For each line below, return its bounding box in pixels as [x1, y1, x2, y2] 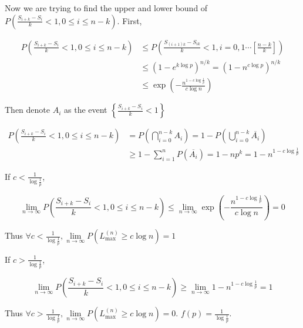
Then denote [5, 103, 50, 116]
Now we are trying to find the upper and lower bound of [5, 2, 208, 14]
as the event [64, 103, 107, 116]
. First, [117, 14, 142, 26]
